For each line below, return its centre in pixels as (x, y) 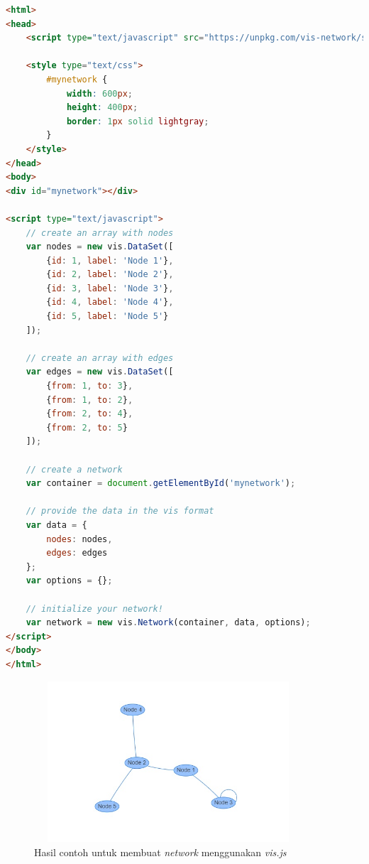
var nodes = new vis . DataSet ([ (100, 247)
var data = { (56, 525)
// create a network (74, 469)
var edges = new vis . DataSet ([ (100, 372)
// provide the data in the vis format (120, 511)
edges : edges (77, 553)
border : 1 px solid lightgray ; (138, 121)
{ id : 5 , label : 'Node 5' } (108, 317)
